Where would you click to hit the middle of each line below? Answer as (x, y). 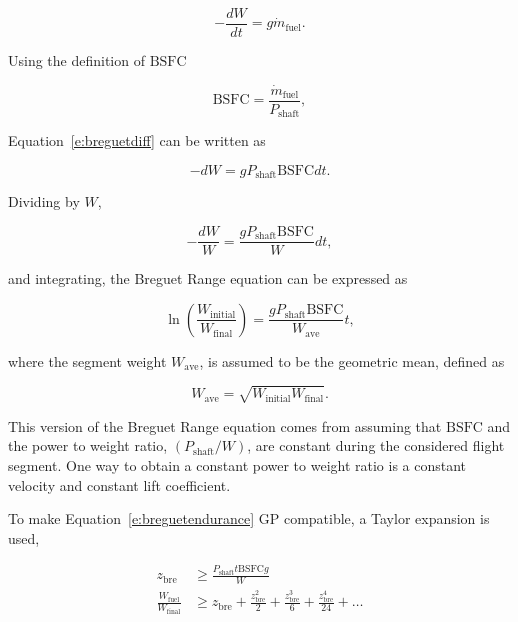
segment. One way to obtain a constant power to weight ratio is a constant (237, 465)
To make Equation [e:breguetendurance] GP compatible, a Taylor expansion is (249, 518)
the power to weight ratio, (88, 445)
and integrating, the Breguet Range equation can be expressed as (208, 278)
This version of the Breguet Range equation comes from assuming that (225, 425)
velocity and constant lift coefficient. (119, 484)
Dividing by (44, 201)
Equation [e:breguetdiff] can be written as (137, 140)
